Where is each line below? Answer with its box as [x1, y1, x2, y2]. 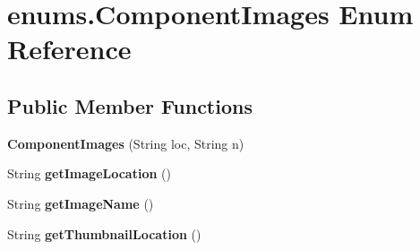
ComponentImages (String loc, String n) [7, 134, 244, 152]
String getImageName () [7, 194, 154, 212]
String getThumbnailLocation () [7, 224, 201, 243]
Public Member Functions [7, 91, 253, 119]
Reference [7, 30, 132, 67]
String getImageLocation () [7, 164, 171, 183]
